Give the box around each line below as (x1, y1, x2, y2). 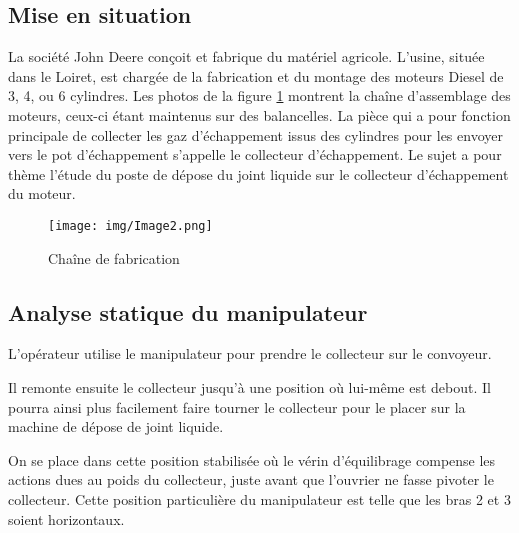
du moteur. (8, 183, 76, 204)
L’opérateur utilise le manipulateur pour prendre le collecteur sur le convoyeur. (8, 343, 492, 364)
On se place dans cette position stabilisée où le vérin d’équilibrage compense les (8, 449, 496, 470)
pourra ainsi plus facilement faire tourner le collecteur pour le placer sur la (8, 396, 466, 417)
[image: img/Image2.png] (48, 218, 213, 233)
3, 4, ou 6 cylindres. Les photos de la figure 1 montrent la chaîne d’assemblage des (8, 85, 511, 106)
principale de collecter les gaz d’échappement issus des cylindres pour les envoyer (8, 124, 503, 145)
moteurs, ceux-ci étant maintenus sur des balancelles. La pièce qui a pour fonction (8, 104, 511, 125)
